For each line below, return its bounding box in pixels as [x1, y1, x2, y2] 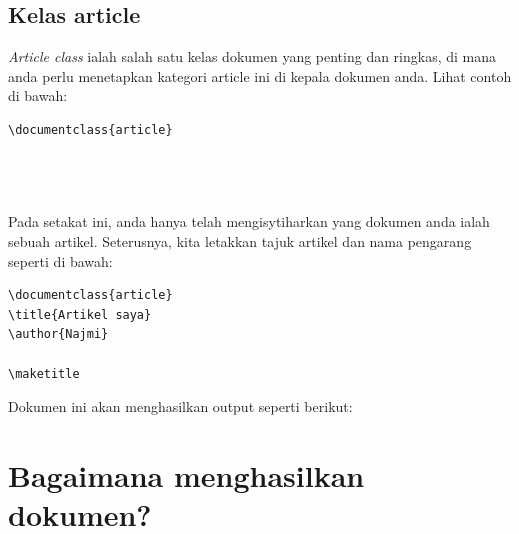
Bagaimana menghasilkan [8, 454, 365, 495]
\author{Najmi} [8, 327, 109, 342]
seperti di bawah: [8, 250, 113, 271]
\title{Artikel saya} [8, 307, 152, 322]
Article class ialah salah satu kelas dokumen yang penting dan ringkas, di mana [8, 46, 497, 67]
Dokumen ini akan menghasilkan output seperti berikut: [8, 396, 353, 417]
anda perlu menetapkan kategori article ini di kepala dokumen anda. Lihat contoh [8, 65, 512, 86]
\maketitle [8, 366, 80, 381]
